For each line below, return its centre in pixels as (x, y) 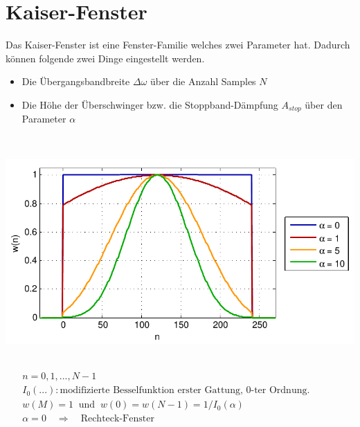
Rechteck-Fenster (117, 419)
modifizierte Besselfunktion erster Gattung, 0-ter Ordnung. (185, 391)
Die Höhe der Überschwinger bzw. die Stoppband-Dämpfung (150, 104)
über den (324, 104)
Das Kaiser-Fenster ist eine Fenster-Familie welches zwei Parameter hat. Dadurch (178, 45)
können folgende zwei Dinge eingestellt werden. (105, 58)
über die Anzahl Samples (203, 81)
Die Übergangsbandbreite (76, 81)
